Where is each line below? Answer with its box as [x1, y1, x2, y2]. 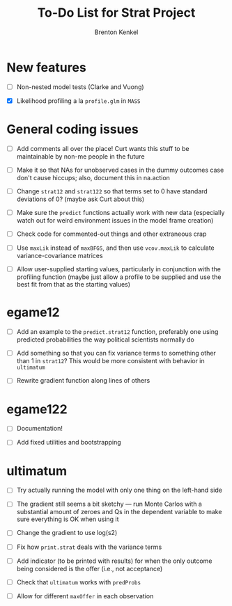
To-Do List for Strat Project [37, 5, 196, 21]
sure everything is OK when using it [16, 515, 119, 523]
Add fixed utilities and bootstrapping [16, 438, 121, 447]
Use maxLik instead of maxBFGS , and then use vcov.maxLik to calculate [16, 244, 215, 252]
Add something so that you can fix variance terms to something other [16, 349, 217, 358]
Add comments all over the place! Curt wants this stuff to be [16, 144, 190, 152]
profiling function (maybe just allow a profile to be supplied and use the [16, 273, 222, 281]
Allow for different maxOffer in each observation [16, 591, 154, 600]
